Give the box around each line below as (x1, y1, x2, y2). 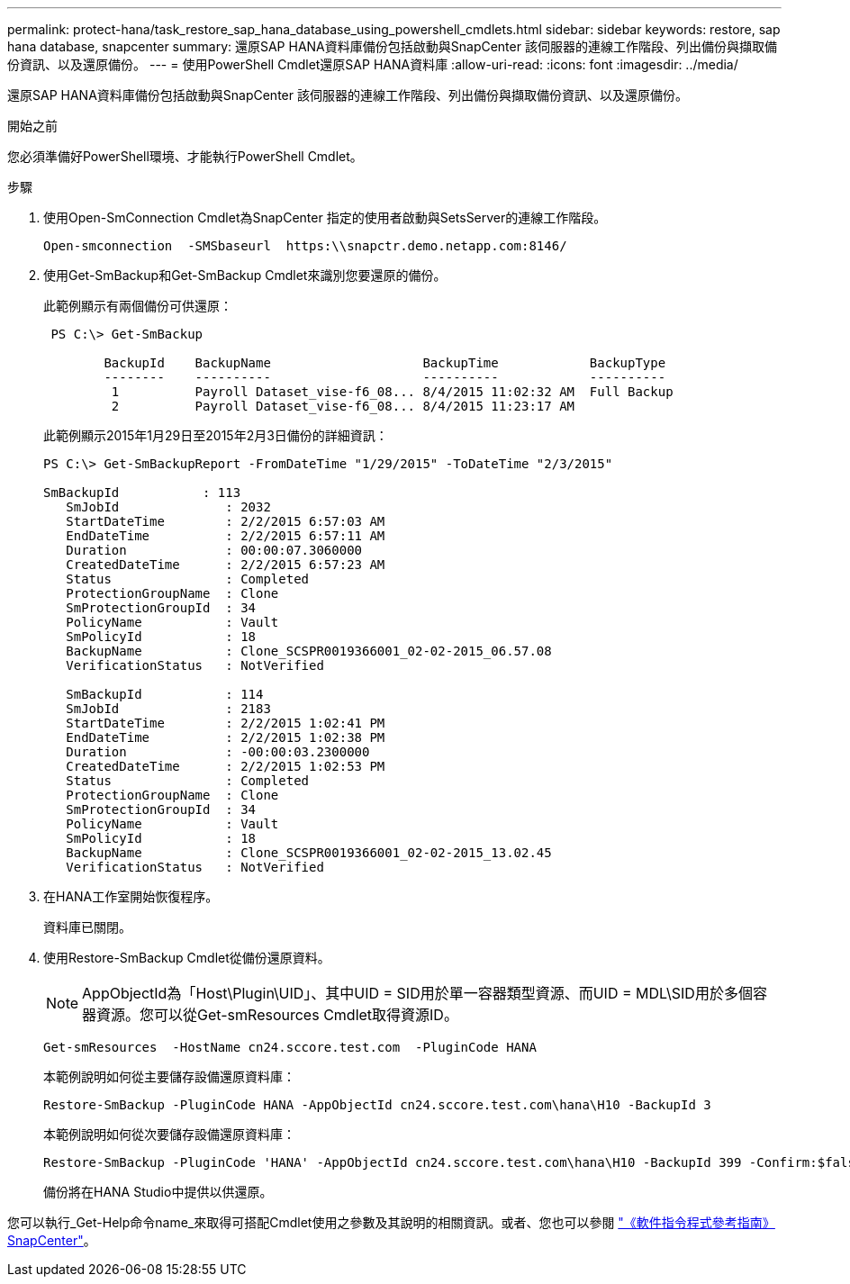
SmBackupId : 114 (66, 687, 264, 701)
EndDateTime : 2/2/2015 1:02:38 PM (66, 730, 385, 745)
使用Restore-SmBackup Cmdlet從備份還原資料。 (43, 950, 330, 965)
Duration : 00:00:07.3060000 (66, 543, 363, 557)
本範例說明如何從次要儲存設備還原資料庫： (43, 1126, 295, 1142)
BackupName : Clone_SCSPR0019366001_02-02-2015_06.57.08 (66, 644, 552, 658)
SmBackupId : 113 (43, 485, 241, 500)
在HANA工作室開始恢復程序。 (43, 889, 219, 904)
